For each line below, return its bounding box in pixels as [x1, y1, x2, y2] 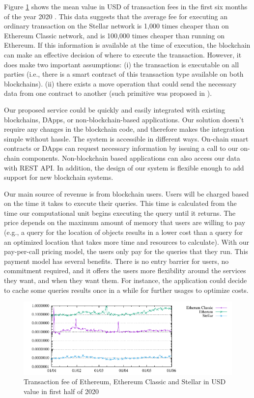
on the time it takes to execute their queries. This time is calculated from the [4, 198, 237, 208]
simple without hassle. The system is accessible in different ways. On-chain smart [4, 133, 249, 143]
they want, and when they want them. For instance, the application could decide [4, 275, 247, 285]
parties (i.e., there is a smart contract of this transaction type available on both [4, 69, 244, 79]
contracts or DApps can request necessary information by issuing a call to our [4, 143, 238, 153]
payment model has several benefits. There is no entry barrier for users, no [4, 256, 229, 266]
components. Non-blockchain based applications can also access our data [22, 152, 240, 163]
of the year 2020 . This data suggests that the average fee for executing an [4, 11, 227, 21]
